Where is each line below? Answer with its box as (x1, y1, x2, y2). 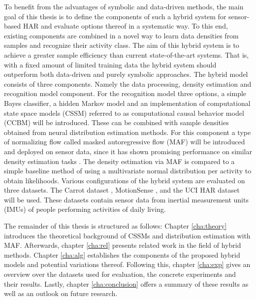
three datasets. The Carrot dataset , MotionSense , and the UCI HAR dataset (4, 185, 240, 195)
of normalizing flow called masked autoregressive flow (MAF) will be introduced (4, 136, 245, 147)
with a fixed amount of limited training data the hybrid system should (4, 59, 217, 69)
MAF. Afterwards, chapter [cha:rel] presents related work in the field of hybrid (4, 240, 241, 250)
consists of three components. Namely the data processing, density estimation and (4, 78, 252, 89)
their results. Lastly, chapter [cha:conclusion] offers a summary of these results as (4, 278, 249, 289)
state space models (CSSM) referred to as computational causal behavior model (4, 107, 244, 118)
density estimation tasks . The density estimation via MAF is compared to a (4, 156, 235, 166)
